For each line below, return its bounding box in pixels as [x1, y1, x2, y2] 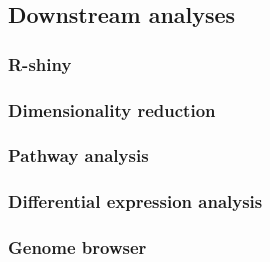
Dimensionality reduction [8, 97, 216, 122]
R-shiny [8, 51, 72, 76]
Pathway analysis [8, 143, 149, 168]
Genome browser [8, 235, 147, 260]
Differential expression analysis [8, 189, 263, 214]
